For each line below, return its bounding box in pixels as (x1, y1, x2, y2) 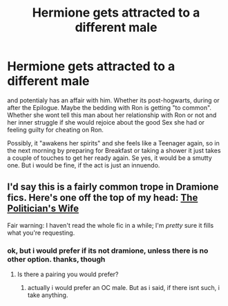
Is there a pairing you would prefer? (17, 270, 119, 278)
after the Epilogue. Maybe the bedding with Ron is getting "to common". (7, 103, 212, 111)
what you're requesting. (7, 228, 75, 237)
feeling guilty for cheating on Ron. (7, 125, 104, 134)
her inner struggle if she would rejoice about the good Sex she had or (7, 118, 205, 126)
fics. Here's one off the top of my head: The (7, 192, 198, 204)
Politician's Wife (7, 203, 79, 215)
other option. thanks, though (7, 254, 106, 264)
